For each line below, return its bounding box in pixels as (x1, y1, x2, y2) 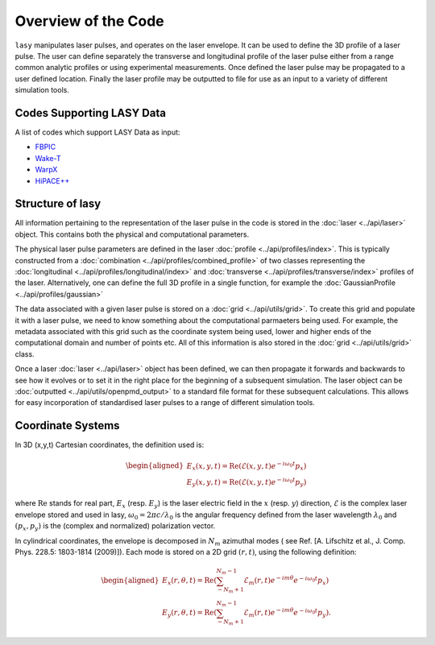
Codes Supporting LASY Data (14, 105, 167, 120)
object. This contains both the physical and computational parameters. (14, 229, 250, 239)
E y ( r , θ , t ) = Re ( (161, 608, 217, 619)
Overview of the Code (14, 12, 164, 30)
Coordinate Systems (14, 419, 120, 432)
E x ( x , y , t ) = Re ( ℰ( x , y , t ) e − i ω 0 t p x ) (186, 460, 307, 473)
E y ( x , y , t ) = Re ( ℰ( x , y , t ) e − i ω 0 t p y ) (186, 476, 307, 489)
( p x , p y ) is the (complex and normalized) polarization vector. (14, 521, 216, 532)
